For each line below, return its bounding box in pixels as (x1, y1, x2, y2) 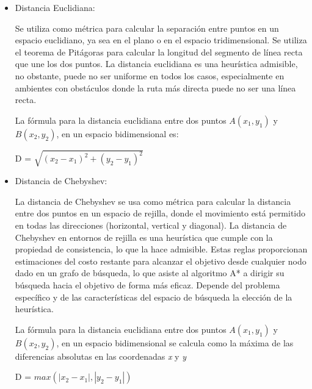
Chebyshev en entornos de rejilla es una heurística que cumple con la (15, 230, 273, 243)
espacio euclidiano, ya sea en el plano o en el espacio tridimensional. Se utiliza (15, 34, 307, 46)
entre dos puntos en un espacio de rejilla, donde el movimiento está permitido (15, 207, 306, 219)
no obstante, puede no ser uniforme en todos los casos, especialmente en (15, 69, 285, 82)
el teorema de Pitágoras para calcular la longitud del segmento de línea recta (15, 45, 303, 58)
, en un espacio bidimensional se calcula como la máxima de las (56, 336, 294, 349)
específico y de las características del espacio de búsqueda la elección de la (15, 290, 292, 303)
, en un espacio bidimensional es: (56, 127, 179, 140)
